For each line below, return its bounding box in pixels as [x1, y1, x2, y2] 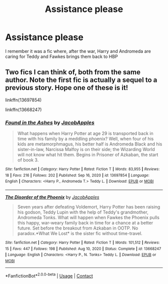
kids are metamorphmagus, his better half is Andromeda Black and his [17, 141, 162, 147]
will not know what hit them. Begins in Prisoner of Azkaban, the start [17, 151, 158, 158]
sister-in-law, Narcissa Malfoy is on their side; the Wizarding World [17, 146, 155, 152]
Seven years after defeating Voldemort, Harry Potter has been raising [17, 204, 160, 210]
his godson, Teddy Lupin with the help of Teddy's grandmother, [17, 209, 148, 215]
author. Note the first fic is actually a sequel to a [5, 76, 157, 84]
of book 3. [17, 157, 39, 163]
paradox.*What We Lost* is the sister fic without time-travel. [17, 230, 142, 236]
